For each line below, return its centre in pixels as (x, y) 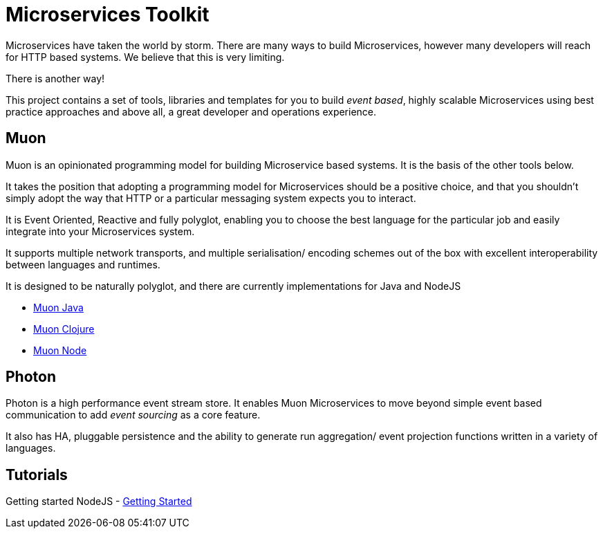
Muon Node (60, 350)
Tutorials (37, 475)
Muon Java (58, 307)
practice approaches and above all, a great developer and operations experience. (191, 111)
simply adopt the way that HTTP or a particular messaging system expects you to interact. (211, 198)
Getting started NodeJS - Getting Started (99, 501)
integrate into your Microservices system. (100, 231)
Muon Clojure (64, 329)
